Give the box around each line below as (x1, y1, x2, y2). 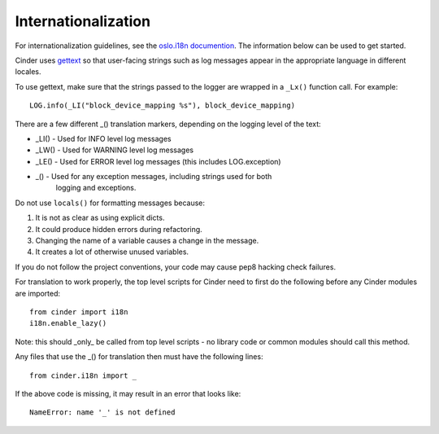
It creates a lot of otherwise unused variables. (35, 247, 189, 256)
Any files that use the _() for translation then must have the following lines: (15, 352, 263, 362)
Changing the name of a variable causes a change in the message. (35, 236, 259, 246)
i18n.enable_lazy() (29, 318, 107, 328)
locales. (15, 67, 41, 77)
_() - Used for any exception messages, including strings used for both (35, 172, 272, 182)
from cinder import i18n (29, 307, 128, 317)
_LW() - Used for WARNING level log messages (35, 145, 194, 155)
